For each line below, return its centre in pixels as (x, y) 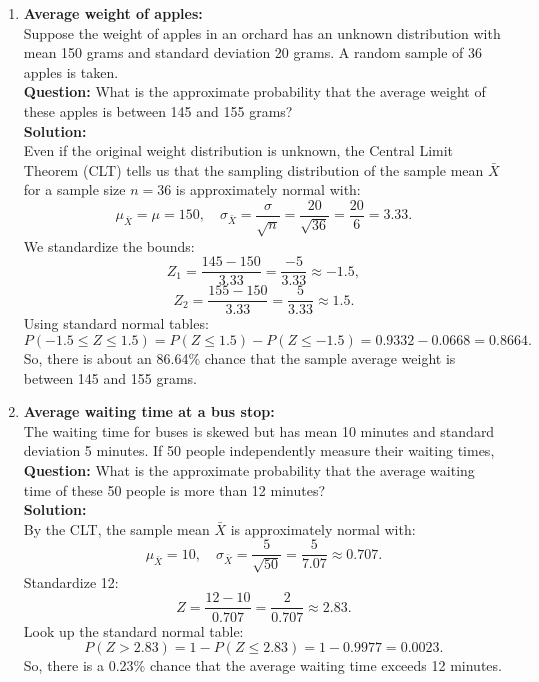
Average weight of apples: (113, 13)
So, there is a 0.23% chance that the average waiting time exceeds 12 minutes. (262, 665)
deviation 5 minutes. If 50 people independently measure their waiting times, (259, 450)
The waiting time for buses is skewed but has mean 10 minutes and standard (259, 430)
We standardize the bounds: (109, 245)
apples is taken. (71, 71)
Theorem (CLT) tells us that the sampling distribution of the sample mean (253, 169)
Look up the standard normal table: (133, 630)
